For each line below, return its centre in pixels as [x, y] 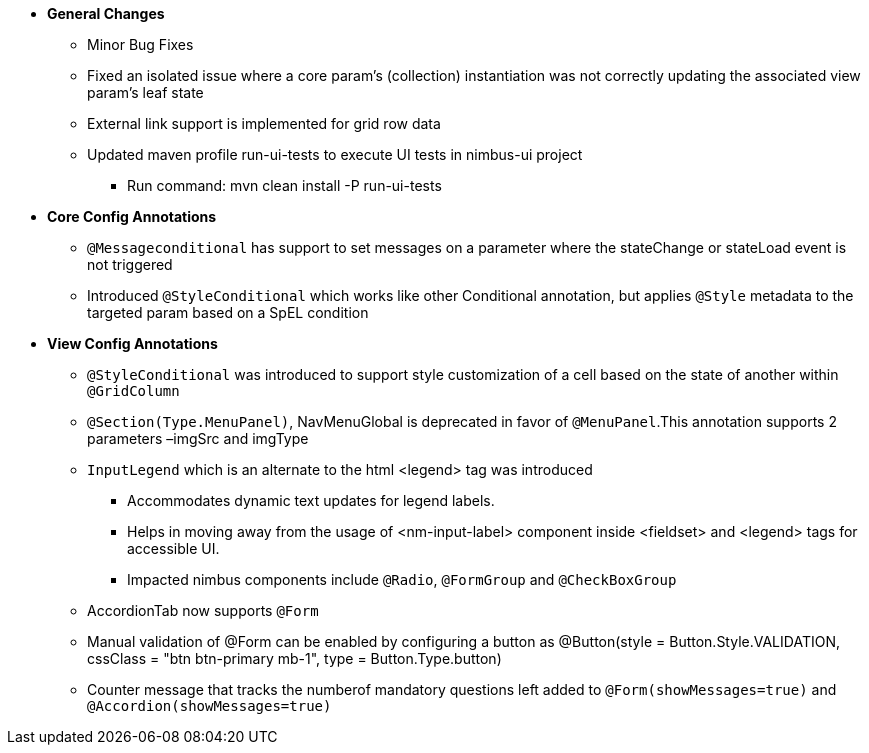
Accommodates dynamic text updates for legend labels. [311, 500]
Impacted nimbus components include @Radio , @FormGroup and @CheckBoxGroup [402, 579]
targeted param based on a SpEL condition [228, 312]
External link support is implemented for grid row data [264, 123]
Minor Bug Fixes [140, 44]
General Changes [106, 13]
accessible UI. [173, 548]
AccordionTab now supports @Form [203, 610]
